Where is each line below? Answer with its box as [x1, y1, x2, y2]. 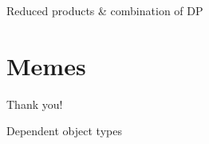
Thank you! [6, 95, 63, 112]
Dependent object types [6, 122, 122, 139]
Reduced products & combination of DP [6, 2, 203, 18]
